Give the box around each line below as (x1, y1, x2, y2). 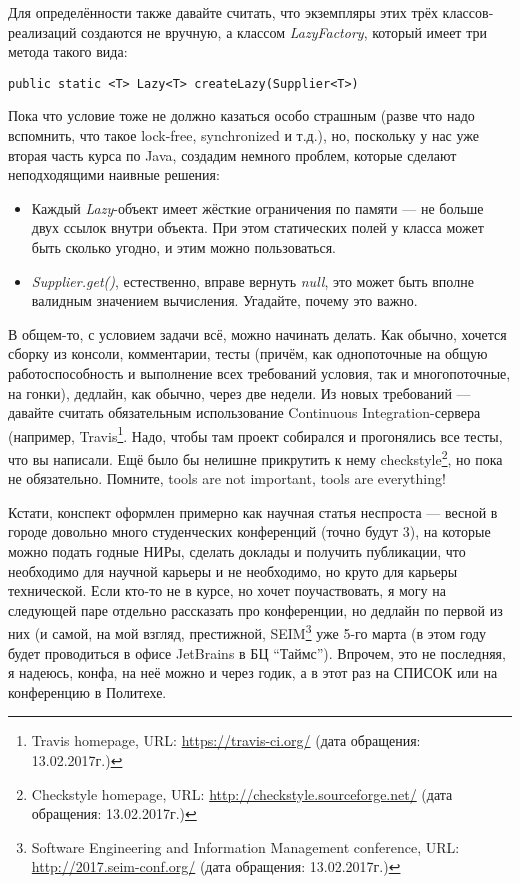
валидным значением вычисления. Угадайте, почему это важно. (31, 290, 418, 311)
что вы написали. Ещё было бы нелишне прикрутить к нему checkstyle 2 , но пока (8, 446, 503, 469)
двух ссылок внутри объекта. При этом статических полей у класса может (31, 217, 484, 238)
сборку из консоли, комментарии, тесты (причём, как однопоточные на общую (8, 343, 488, 364)
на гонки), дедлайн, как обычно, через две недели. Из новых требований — (8, 382, 471, 403)
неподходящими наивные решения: (8, 164, 220, 185)
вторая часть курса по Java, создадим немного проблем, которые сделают (8, 144, 457, 165)
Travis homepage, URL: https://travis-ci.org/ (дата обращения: (31, 730, 421, 751)
